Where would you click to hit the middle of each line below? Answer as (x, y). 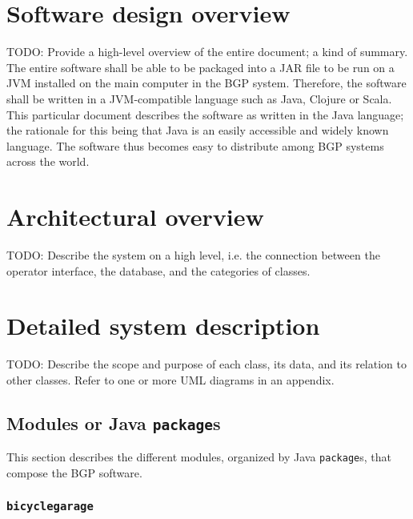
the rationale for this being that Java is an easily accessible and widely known (198, 130)
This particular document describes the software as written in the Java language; (205, 114)
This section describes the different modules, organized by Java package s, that (199, 457)
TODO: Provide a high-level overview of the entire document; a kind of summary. (207, 52)
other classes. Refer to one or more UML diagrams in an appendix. (170, 379)
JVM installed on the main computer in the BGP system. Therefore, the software (206, 83)
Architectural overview (135, 217)
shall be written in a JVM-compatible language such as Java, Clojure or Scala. (199, 98)
